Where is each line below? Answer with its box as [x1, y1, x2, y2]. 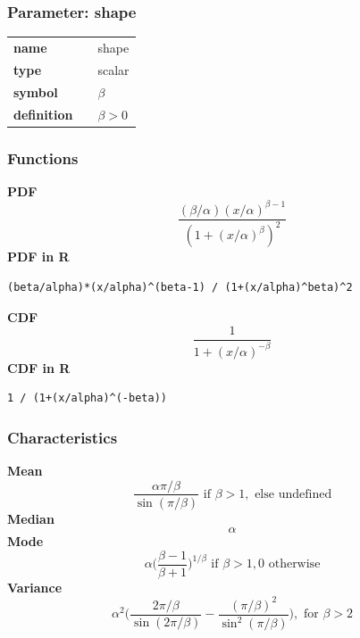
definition [13, 104, 73, 123]
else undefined [255, 487, 332, 501]
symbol [13, 82, 58, 101]
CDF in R [7, 358, 71, 377]
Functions [7, 146, 79, 169]
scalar [97, 60, 130, 79]
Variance [7, 577, 63, 596]
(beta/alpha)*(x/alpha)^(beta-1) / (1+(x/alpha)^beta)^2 [7, 280, 353, 294]
